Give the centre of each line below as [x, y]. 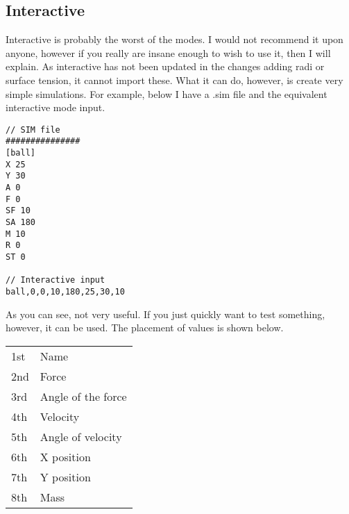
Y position [65, 476]
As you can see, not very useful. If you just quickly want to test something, [165, 314]
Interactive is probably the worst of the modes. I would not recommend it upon [174, 39]
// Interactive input [56, 280]
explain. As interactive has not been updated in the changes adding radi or [165, 66]
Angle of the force [83, 396]
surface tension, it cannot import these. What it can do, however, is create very [174, 80]
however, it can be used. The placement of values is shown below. [145, 328]
